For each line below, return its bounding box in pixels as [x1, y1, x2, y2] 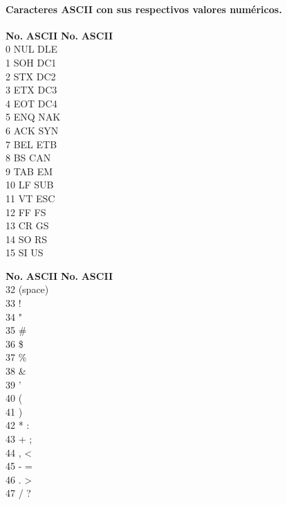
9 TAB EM [6, 163, 53, 178]
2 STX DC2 [6, 69, 56, 83]
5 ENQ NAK [6, 109, 61, 124]
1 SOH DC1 [6, 55, 57, 69]
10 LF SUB [6, 177, 54, 192]
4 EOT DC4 [6, 96, 57, 110]
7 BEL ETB [6, 136, 57, 151]
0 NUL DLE [6, 42, 58, 56]
